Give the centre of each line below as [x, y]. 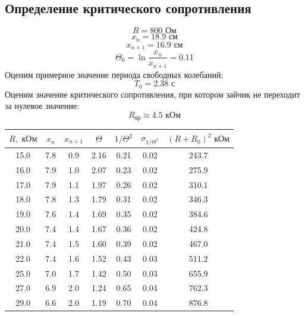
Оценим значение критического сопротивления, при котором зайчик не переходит [152, 94]
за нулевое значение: [42, 106]
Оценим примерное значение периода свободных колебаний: [114, 74]
